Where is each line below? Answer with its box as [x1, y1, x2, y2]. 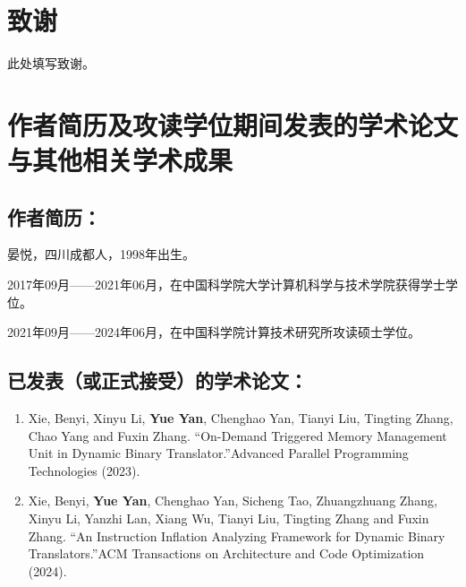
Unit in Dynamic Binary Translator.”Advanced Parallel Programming [28, 444, 409, 462]
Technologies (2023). [28, 461, 140, 479]
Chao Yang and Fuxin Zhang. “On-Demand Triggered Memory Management [28, 426, 447, 445]
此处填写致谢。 [7, 54, 95, 73]
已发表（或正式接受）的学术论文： [7, 367, 308, 394]
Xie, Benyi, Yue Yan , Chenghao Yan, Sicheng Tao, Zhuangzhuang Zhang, [28, 491, 437, 510]
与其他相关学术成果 [7, 142, 233, 178]
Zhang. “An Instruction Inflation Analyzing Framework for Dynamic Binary [28, 526, 445, 545]
